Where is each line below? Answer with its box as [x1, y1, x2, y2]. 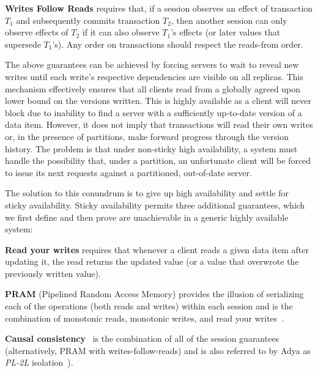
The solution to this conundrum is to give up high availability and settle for [5, 186, 289, 199]
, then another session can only [171, 13, 287, 26]
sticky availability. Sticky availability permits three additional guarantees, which [5, 198, 305, 211]
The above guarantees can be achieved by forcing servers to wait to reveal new [5, 58, 299, 71]
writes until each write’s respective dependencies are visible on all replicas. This [5, 70, 303, 83]
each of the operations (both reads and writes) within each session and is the [5, 300, 293, 312]
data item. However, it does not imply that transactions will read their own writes [5, 118, 313, 131]
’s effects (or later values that [171, 26, 281, 39]
